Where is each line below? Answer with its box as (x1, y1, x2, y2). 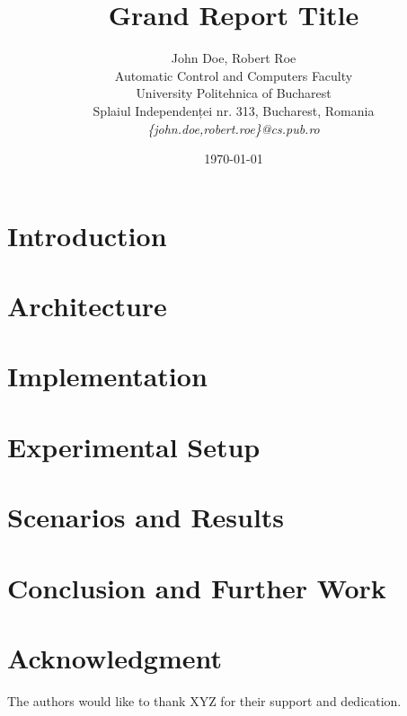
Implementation (7, 358, 208, 394)
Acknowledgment (7, 639, 222, 676)
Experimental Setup (7, 428, 261, 464)
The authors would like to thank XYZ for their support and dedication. (7, 691, 402, 710)
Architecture (7, 287, 167, 324)
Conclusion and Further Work (7, 569, 386, 606)
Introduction (7, 217, 167, 253)
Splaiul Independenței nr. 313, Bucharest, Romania (93, 101, 375, 119)
